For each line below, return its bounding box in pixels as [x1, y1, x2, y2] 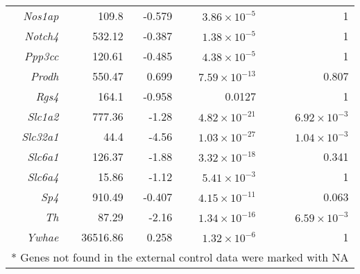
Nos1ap [23, 8, 59, 24]
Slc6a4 [27, 169, 59, 185]
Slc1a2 [27, 108, 59, 124]
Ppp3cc [24, 48, 59, 64]
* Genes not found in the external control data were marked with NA [11, 249, 349, 265]
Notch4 [24, 28, 59, 44]
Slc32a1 [22, 128, 59, 144]
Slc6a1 [27, 148, 59, 164]
